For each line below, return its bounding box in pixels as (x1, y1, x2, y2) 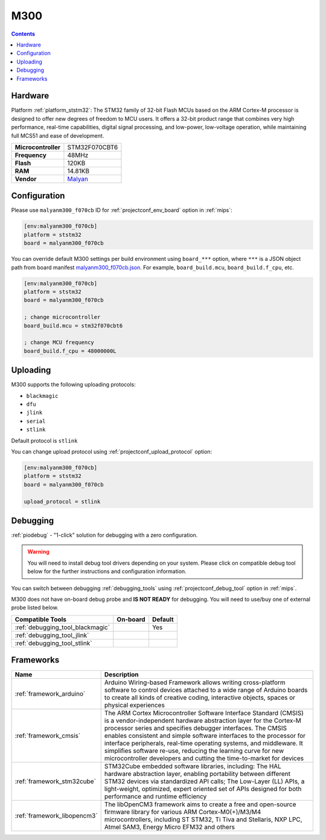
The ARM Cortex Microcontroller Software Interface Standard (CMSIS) (104, 709, 304, 717)
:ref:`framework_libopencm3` (14, 812, 98, 820)
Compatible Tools (14, 615, 66, 623)
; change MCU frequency (24, 339, 95, 346)
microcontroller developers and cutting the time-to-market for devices (104, 754, 304, 763)
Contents (11, 30, 36, 37)
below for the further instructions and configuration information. (27, 568, 187, 575)
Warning (27, 548, 50, 556)
